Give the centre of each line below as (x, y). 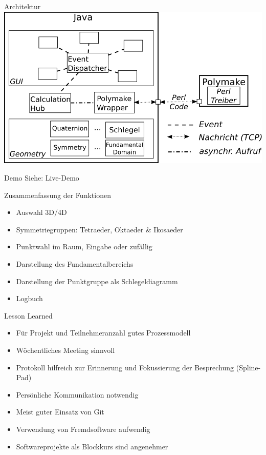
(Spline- (248, 367)
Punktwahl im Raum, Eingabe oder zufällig (84, 246)
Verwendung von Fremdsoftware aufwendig (83, 429)
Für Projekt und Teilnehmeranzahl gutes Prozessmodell (103, 333)
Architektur (23, 6)
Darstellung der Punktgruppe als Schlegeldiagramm (97, 281)
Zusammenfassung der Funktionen (58, 195)
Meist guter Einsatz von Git (60, 412)
